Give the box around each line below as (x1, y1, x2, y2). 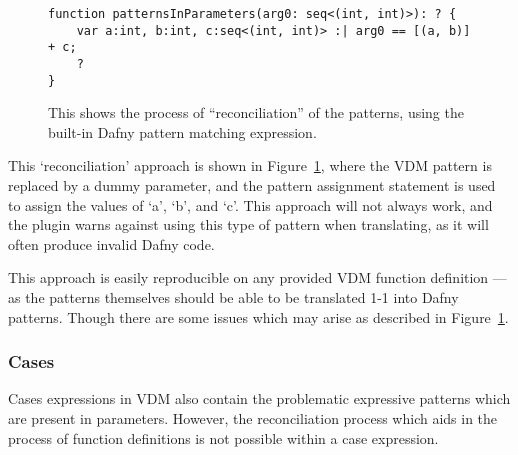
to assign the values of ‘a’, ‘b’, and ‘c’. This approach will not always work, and (8, 194, 493, 215)
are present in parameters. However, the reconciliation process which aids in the (8, 408, 498, 429)
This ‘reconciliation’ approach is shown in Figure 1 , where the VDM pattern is (8, 155, 492, 176)
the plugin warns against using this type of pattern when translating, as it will (8, 214, 489, 235)
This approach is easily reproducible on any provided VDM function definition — (8, 267, 507, 288)
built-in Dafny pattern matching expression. (48, 121, 317, 142)
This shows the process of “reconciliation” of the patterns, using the (48, 102, 464, 123)
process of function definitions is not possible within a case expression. (8, 427, 439, 448)
